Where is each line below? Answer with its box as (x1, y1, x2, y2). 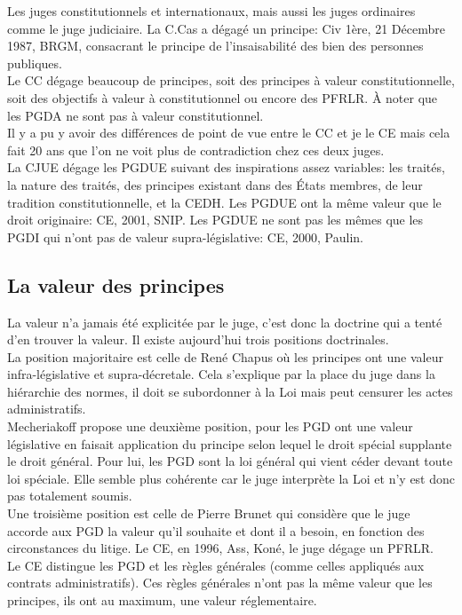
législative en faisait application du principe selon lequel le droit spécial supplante (7, 434, 452, 453)
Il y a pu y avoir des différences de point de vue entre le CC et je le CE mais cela (7, 123, 450, 142)
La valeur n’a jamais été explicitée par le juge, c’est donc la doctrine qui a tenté (7, 312, 442, 331)
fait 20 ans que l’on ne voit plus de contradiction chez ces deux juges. (7, 140, 385, 159)
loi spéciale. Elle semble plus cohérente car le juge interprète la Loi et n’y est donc (7, 469, 456, 487)
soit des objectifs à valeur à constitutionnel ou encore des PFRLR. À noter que (7, 88, 438, 106)
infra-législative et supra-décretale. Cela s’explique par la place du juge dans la (7, 365, 435, 383)
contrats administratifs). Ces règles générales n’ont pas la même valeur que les (7, 573, 433, 592)
